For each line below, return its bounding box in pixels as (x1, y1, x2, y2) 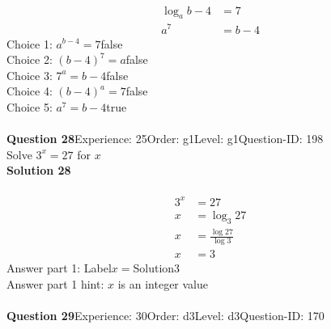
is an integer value (117, 275, 209, 292)
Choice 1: (6, 35, 53, 52)
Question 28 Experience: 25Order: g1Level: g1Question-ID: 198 (6, 130, 324, 147)
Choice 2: (6, 51, 53, 68)
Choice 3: (6, 66, 53, 83)
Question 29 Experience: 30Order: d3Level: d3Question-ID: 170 (6, 306, 325, 323)
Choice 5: (6, 98, 53, 115)
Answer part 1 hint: (6, 275, 104, 292)
